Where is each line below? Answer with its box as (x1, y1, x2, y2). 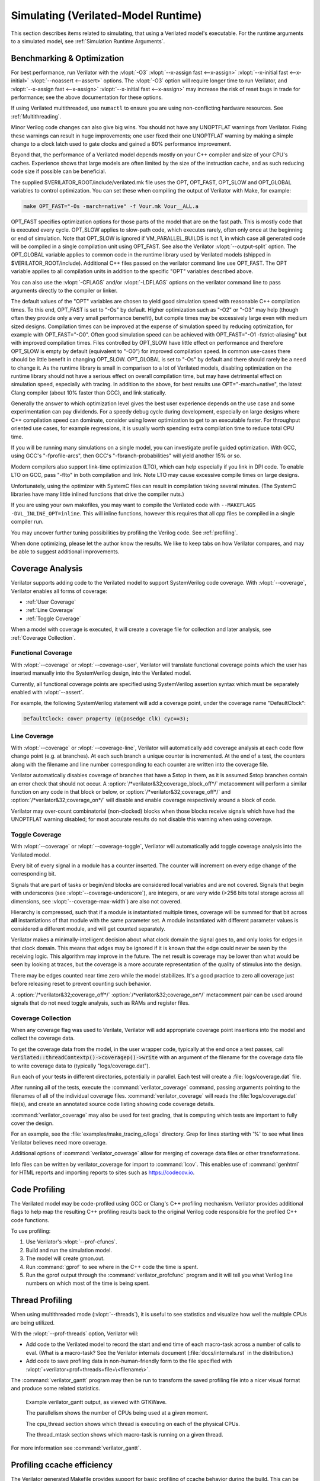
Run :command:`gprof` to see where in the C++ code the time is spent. (25, 1263, 199, 1270)
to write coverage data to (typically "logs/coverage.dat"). (11, 1062, 151, 1069)
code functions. (11, 1216, 50, 1223)
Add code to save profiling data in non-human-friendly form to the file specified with (25, 1357, 232, 1365)
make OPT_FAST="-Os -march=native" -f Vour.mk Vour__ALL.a (23, 203, 199, 210)
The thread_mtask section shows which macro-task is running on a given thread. (25, 1431, 223, 1438)
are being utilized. (11, 1319, 55, 1326)
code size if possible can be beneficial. (11, 168, 107, 175)
